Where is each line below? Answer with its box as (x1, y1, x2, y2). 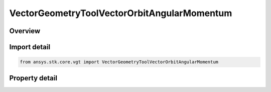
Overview (9, 27, 41, 35)
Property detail (9, 73, 58, 82)
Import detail (9, 43, 50, 51)
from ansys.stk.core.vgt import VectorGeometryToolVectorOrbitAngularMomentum (20, 59, 218, 65)
